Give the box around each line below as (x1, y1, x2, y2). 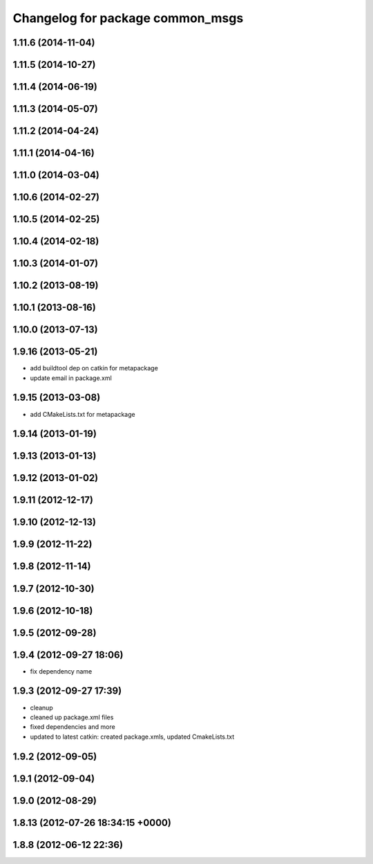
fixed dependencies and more (30, 723, 115, 731)
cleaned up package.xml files (30, 713, 114, 721)
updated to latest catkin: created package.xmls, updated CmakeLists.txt (30, 732, 235, 741)
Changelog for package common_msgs (12, 10, 244, 26)
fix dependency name (30, 667, 93, 675)
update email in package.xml (30, 374, 112, 382)
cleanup (30, 703, 53, 712)
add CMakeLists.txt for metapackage (30, 410, 135, 418)
